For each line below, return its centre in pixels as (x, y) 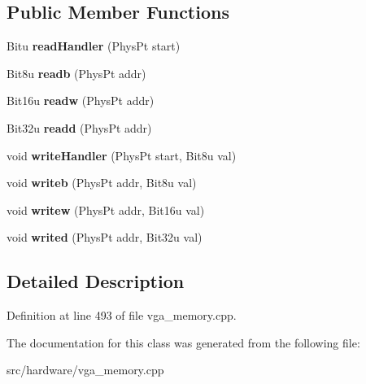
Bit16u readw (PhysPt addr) (81, 100)
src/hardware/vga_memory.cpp (85, 370)
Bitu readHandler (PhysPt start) (94, 46)
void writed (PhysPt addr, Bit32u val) (105, 237)
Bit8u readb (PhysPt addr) (76, 73)
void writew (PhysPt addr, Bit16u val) (106, 209)
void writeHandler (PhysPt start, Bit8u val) (122, 155)
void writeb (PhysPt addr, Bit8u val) (102, 183)
